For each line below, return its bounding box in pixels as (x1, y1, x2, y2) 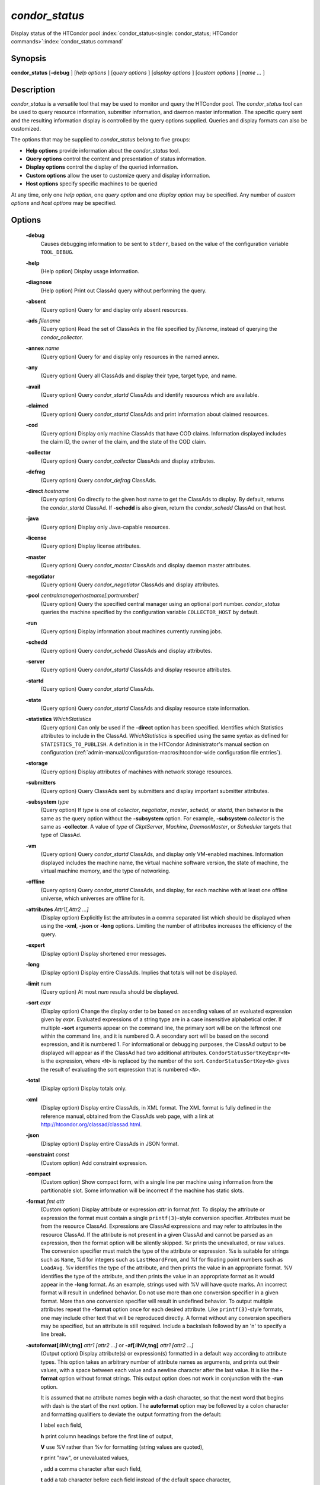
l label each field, (40, 1421, 83, 1429)
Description (11, 84, 56, 94)
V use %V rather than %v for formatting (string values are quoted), (40, 1443, 204, 1451)
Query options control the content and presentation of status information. (25, 155, 207, 163)
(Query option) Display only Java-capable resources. (40, 523, 170, 530)
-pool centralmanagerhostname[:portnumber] (25, 592, 139, 599)
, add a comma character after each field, (40, 1465, 142, 1473)
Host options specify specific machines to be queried (25, 180, 158, 187)
